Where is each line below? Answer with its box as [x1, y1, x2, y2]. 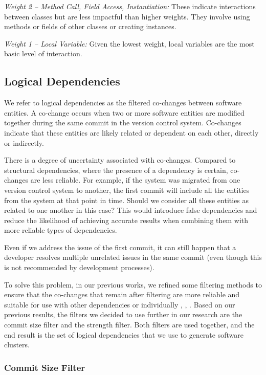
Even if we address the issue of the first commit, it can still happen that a [4, 241, 236, 252]
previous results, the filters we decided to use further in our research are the [4, 309, 242, 320]
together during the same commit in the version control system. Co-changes [4, 117, 241, 128]
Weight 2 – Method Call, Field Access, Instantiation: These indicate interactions [4, 1, 256, 11]
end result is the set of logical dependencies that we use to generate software [4, 329, 243, 340]
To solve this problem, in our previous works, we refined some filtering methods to [4, 279, 262, 290]
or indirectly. [4, 137, 44, 148]
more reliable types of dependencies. [4, 225, 117, 235]
